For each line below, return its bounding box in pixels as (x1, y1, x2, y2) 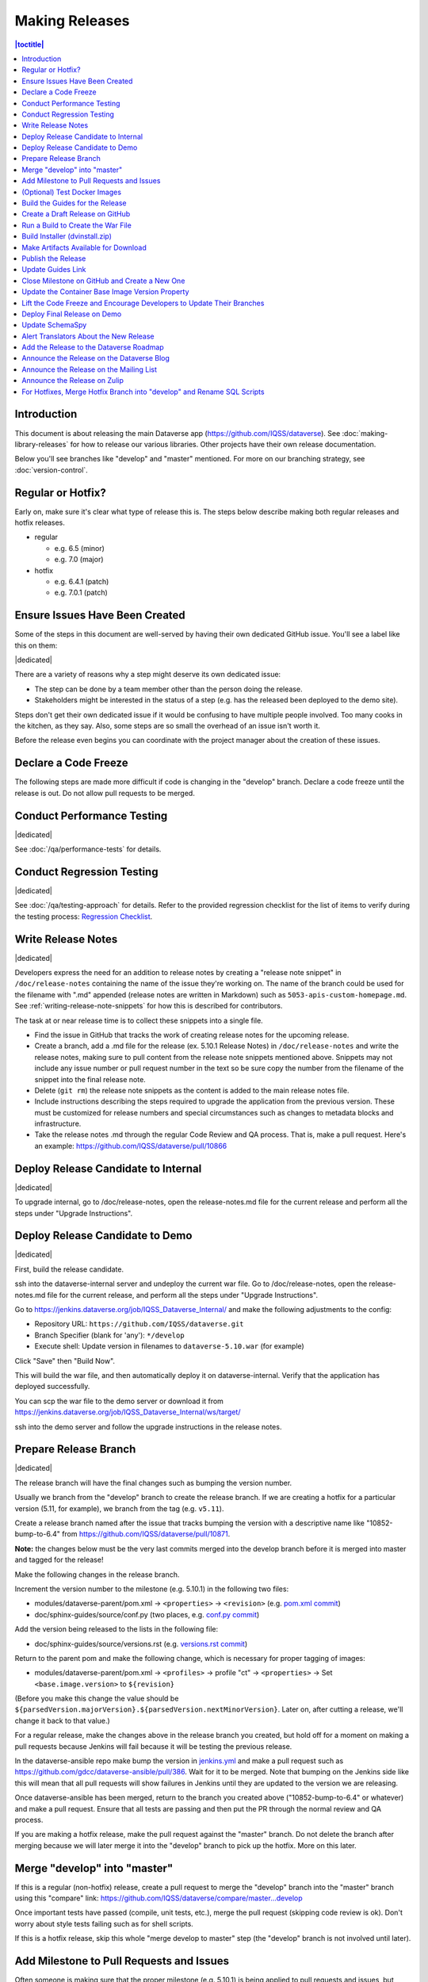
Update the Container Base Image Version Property (21, 287, 189, 297)
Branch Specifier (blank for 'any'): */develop (34, 1330, 185, 1340)
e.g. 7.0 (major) (54, 555, 104, 564)
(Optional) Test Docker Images (21, 187, 122, 197)
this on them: (14, 641, 58, 650)
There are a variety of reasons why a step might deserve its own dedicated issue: (14, 670, 281, 679)
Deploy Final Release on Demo (21, 309, 122, 319)
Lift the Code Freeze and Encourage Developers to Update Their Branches (21, 298, 265, 308)
